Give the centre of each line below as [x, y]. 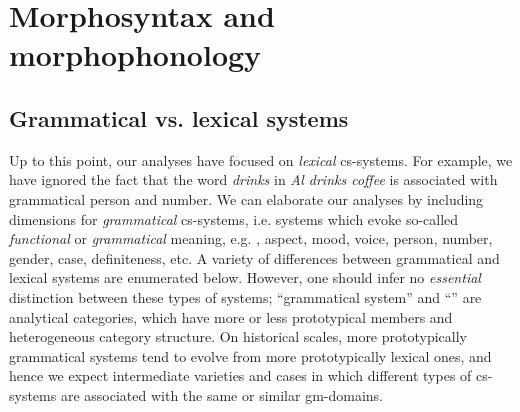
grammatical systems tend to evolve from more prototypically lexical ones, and [250, 355]
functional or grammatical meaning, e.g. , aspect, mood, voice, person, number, [251, 238]
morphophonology [135, 54]
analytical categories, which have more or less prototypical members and [231, 316]
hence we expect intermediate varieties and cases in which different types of [240, 375]
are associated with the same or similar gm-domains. [221, 394]
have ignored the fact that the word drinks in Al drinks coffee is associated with [253, 179]
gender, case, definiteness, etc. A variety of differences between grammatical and [254, 257]
